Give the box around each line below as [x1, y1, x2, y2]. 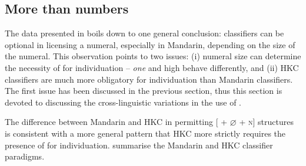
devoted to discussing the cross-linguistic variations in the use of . [5, 96, 242, 108]
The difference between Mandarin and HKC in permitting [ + [5, 116, 228, 128]
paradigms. [5, 150, 45, 162]
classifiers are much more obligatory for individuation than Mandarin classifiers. [5, 73, 293, 85]
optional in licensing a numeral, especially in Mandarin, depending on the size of [5, 38, 295, 50]
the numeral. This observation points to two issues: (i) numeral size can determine [5, 50, 301, 62]
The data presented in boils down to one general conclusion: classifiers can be [5, 27, 284, 39]
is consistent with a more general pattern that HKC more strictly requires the [5, 127, 286, 139]
